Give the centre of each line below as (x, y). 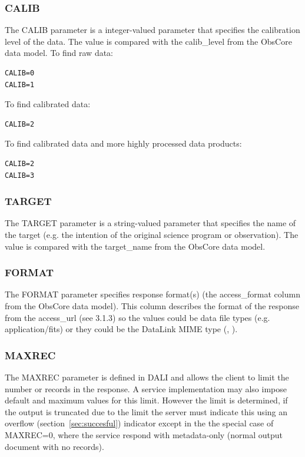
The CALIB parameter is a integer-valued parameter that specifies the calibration (152, 30)
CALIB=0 (20, 73)
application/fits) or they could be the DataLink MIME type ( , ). (121, 329)
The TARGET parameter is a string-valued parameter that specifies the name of (150, 223)
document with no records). (54, 446)
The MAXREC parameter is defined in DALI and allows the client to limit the (147, 377)
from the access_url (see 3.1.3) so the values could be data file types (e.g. (137, 317)
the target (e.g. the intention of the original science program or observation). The (152, 234)
